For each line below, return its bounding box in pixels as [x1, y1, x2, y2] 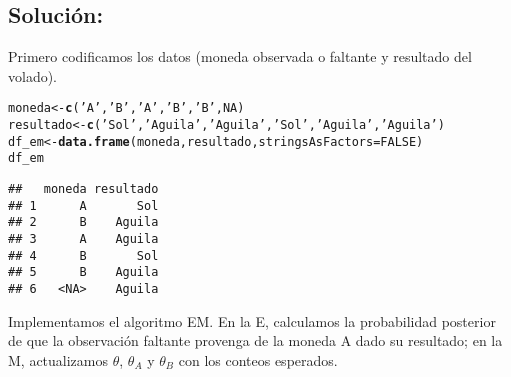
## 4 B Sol [8, 248, 159, 263]
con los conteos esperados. [178, 349, 338, 370]
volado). [8, 65, 58, 86]
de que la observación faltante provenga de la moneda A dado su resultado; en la [8, 330, 503, 351]
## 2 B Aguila [8, 215, 159, 230]
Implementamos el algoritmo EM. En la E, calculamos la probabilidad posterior [8, 310, 496, 331]
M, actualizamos [8, 349, 109, 370]
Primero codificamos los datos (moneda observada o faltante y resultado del [8, 46, 472, 67]
